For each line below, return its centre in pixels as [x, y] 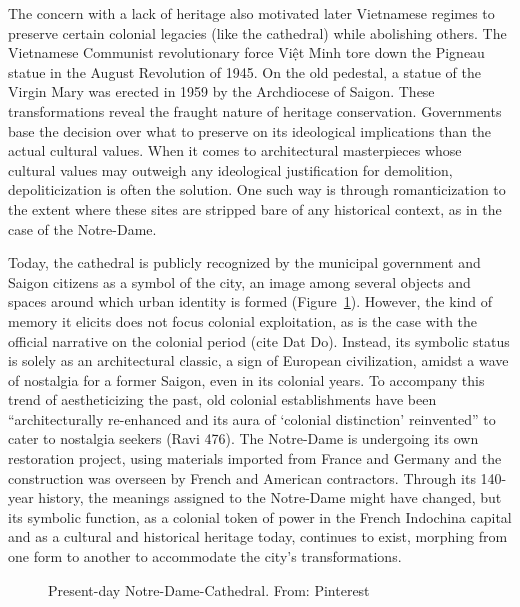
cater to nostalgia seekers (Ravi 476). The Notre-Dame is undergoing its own [243, 438]
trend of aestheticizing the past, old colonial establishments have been [222, 399]
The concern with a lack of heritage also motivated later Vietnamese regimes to [251, 13]
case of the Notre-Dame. [82, 228]
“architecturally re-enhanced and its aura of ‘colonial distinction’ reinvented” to [252, 418]
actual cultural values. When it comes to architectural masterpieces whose [235, 150]
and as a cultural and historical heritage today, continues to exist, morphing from [258, 536]
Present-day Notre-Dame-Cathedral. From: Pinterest [209, 589]
